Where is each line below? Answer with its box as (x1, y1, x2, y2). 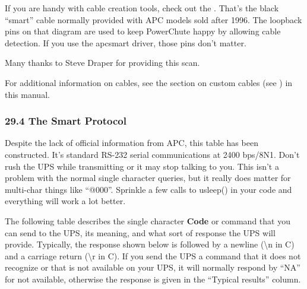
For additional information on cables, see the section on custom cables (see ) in (5, 76, 293, 88)
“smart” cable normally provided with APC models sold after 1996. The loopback (5, 13, 302, 26)
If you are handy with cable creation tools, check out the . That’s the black (5, 2, 279, 14)
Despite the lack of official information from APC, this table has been (5, 136, 258, 149)
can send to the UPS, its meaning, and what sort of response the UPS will (5, 226, 276, 239)
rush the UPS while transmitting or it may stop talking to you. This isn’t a (5, 160, 279, 172)
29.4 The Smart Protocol (5, 113, 126, 128)
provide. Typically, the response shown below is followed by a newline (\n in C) (5, 238, 295, 250)
